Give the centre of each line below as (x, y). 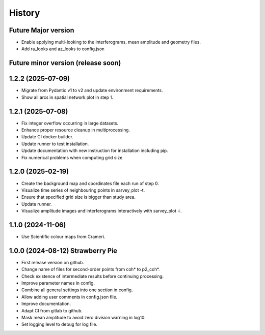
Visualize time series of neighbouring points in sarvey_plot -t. (83, 190)
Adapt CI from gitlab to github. (52, 310)
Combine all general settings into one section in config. (77, 290)
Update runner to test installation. (55, 144)
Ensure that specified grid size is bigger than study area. (79, 197)
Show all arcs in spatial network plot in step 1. (67, 97)
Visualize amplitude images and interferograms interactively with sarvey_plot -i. (102, 211)
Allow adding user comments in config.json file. (69, 297)
